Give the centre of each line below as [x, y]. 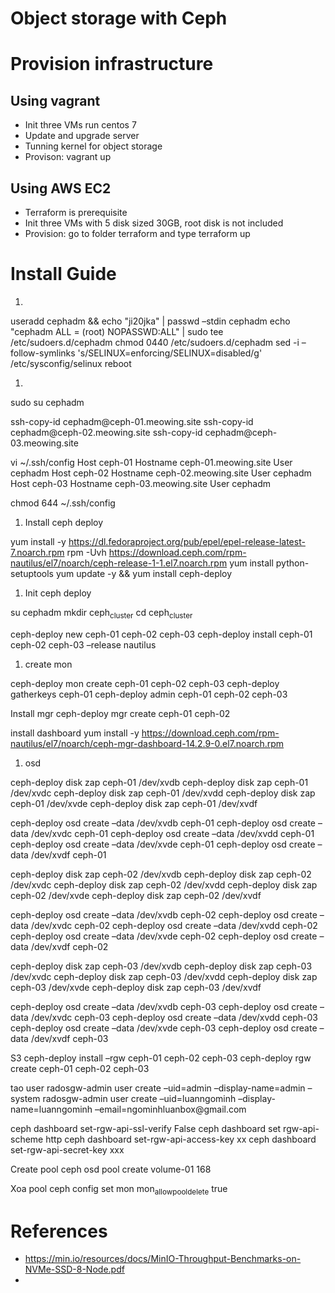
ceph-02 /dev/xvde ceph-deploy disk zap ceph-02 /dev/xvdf [136, 895]
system [25, 1098]
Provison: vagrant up [68, 157]
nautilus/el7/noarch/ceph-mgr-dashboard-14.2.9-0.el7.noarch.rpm [147, 743]
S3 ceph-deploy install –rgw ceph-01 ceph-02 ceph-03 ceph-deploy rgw [161, 1058]
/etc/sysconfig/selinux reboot [71, 363]
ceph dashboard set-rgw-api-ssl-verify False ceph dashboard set [146, 1128]
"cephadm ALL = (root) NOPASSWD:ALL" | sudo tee [117, 331]
